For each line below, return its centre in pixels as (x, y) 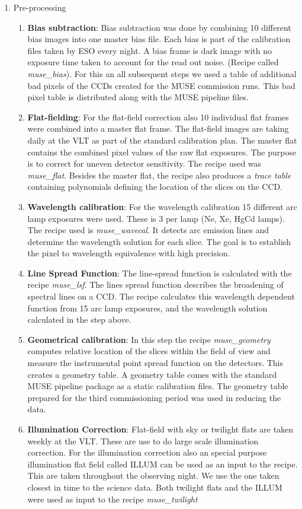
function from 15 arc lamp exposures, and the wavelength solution (147, 308)
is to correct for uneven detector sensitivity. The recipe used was (144, 163)
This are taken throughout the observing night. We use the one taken (153, 475)
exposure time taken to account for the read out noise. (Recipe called (153, 62)
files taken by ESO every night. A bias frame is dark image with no (150, 50)
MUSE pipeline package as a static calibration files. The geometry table (158, 386)
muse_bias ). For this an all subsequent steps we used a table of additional (162, 73)
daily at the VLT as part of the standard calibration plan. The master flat (162, 140)
